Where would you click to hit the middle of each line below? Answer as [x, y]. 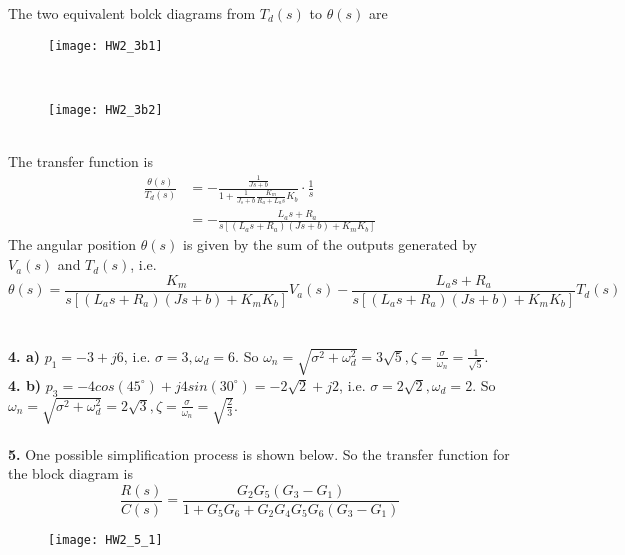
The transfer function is [80, 161]
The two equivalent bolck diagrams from [132, 13]
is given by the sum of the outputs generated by [330, 244]
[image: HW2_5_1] [105, 539]
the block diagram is [70, 473]
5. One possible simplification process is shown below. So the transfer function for [259, 453]
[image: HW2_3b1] [105, 45]
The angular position [72, 244]
